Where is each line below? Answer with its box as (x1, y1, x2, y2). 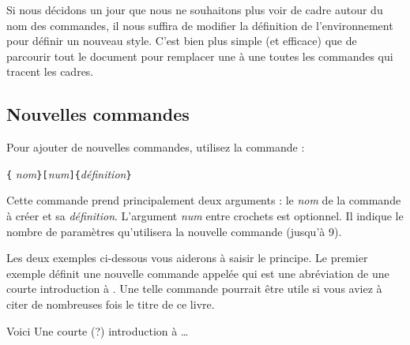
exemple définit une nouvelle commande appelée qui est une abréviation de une (6, 264, 389, 281)
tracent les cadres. (6, 63, 94, 80)
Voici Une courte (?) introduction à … (6, 322, 189, 339)
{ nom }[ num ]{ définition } (6, 165, 132, 182)
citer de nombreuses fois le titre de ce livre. (6, 295, 215, 312)
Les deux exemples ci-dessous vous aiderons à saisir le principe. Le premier (6, 249, 368, 266)
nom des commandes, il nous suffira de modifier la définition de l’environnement (6, 17, 393, 33)
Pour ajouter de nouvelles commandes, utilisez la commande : (6, 139, 305, 156)
